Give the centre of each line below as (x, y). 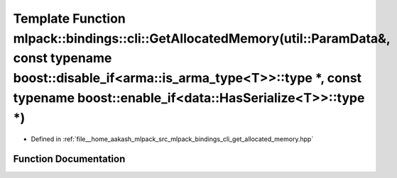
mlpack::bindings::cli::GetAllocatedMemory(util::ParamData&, (202, 38)
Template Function (69, 18)
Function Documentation (69, 159)
